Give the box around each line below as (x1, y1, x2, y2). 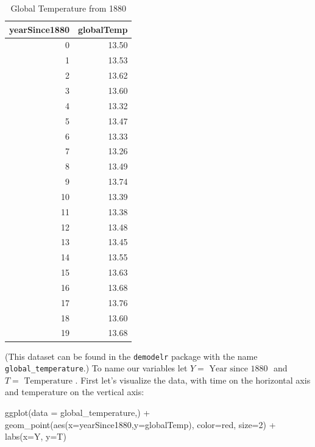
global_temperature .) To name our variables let (5, 362, 188, 374)
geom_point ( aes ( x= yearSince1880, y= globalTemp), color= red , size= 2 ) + (5, 418, 276, 431)
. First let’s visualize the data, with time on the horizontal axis (75, 373, 311, 386)
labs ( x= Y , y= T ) (5, 430, 66, 443)
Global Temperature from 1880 (10, 2, 126, 14)
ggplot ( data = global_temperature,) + (5, 406, 150, 419)
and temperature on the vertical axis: (5, 385, 144, 398)
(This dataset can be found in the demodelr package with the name (5, 349, 258, 362)
